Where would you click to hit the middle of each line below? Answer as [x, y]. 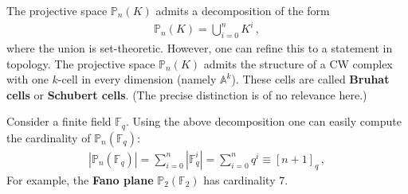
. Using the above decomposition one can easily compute [263, 121]
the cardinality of [49, 137]
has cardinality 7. [246, 179]
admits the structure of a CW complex [298, 63]
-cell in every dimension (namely [137, 79]
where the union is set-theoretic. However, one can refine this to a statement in [200, 47]
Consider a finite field [59, 121]
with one [27, 79]
